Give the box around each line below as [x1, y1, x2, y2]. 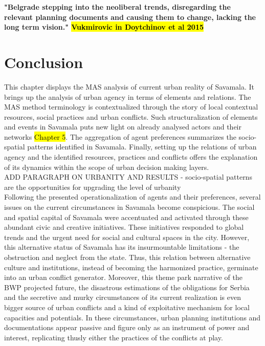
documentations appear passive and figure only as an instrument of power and [4, 322, 250, 333]
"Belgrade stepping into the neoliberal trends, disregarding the [4, 2, 231, 12]
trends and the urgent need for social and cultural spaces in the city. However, [4, 231, 250, 242]
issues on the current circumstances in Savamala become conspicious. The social [4, 202, 255, 212]
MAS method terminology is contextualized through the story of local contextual [4, 101, 258, 112]
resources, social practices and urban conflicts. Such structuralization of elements [4, 111, 258, 122]
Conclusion [4, 51, 83, 72]
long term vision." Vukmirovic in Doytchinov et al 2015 [4, 21, 204, 32]
